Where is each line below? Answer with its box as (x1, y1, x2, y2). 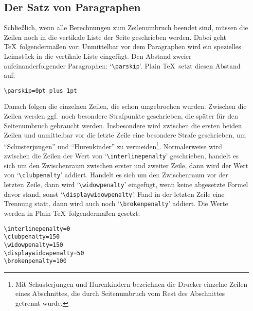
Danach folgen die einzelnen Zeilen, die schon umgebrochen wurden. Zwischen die (4, 101, 247, 111)
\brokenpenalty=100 (4, 258, 67, 265)
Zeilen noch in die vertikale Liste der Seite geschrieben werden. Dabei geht (4, 32, 226, 42)
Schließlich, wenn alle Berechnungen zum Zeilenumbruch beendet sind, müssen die (4, 22, 248, 33)
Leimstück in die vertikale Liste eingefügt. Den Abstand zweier (4, 51, 192, 61)
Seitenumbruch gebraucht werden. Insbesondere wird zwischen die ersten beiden (4, 120, 242, 130)
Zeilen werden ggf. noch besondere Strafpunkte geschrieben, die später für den (4, 111, 238, 121)
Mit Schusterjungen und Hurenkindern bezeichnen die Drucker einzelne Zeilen (15, 278, 248, 289)
